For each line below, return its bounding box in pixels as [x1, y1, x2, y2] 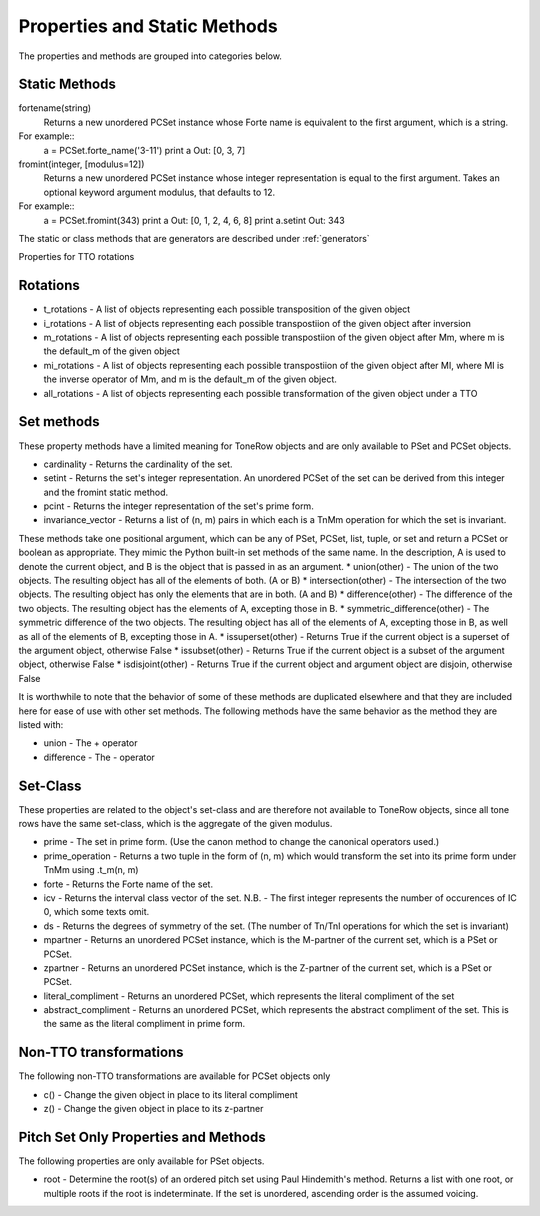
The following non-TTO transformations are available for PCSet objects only [18, 1070, 331, 1082]
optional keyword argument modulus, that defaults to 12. [43, 186, 276, 198]
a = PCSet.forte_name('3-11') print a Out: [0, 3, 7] [43, 144, 245, 156]
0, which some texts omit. [43, 906, 150, 918]
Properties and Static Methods [18, 15, 279, 37]
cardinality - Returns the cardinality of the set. [43, 458, 234, 470]
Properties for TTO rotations [18, 251, 135, 263]
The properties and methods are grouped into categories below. [18, 50, 282, 62]
